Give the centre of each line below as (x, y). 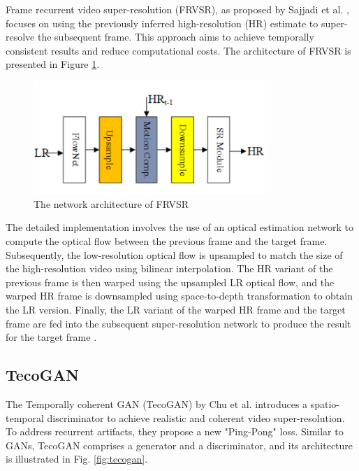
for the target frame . (51, 337)
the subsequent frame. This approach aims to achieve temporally (176, 37)
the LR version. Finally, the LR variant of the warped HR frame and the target (176, 309)
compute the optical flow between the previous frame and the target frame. (167, 240)
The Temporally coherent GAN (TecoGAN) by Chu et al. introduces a (157, 403)
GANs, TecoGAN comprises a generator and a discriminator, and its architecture (179, 445)
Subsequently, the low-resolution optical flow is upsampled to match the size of (174, 254)
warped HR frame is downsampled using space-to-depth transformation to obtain (179, 296)
